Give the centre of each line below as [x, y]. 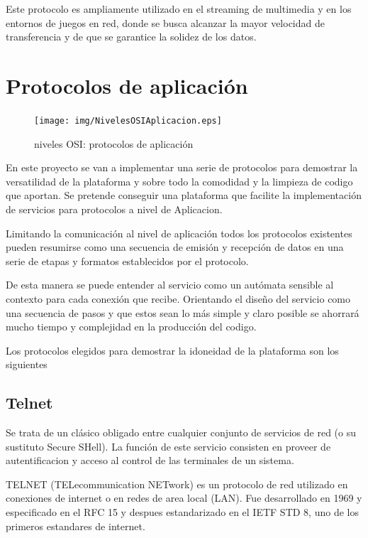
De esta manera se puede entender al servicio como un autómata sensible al [170, 285]
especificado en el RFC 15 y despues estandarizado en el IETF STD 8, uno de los [182, 512]
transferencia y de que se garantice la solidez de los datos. [131, 37]
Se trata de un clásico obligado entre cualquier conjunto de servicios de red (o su [181, 432]
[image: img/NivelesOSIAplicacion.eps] [128, 120]
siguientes [27, 364]
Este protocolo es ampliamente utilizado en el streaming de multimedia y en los [179, 9]
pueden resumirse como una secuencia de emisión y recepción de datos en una [175, 247]
